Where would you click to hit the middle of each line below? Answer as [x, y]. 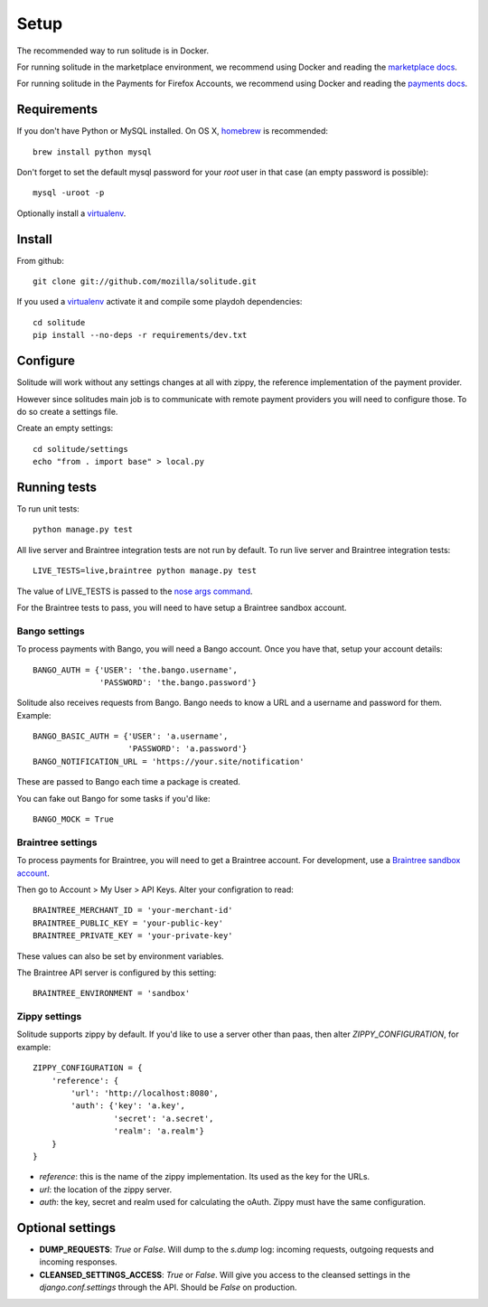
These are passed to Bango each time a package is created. [129, 782]
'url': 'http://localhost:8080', [145, 1093]
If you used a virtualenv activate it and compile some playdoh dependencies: [160, 302]
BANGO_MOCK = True [74, 819]
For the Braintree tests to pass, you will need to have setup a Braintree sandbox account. [182, 607]
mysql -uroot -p [69, 193]
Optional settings [66, 1228]
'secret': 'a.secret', [164, 1118]
